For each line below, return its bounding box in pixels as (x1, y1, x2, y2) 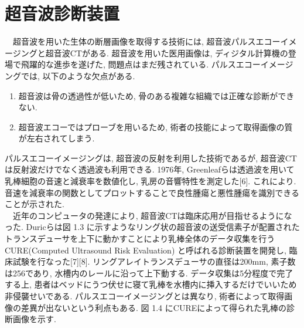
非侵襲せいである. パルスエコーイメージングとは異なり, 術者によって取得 (5, 290, 285, 302)
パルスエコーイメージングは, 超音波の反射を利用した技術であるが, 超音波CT (5, 151, 297, 164)
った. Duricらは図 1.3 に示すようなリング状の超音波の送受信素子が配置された (5, 221, 300, 233)
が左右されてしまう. (18, 132, 95, 144)
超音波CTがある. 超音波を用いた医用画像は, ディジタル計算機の (45, 46, 288, 59)
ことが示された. (5, 198, 64, 210)
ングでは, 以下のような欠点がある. (5, 69, 135, 82)
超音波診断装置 (5, 1, 120, 25)
